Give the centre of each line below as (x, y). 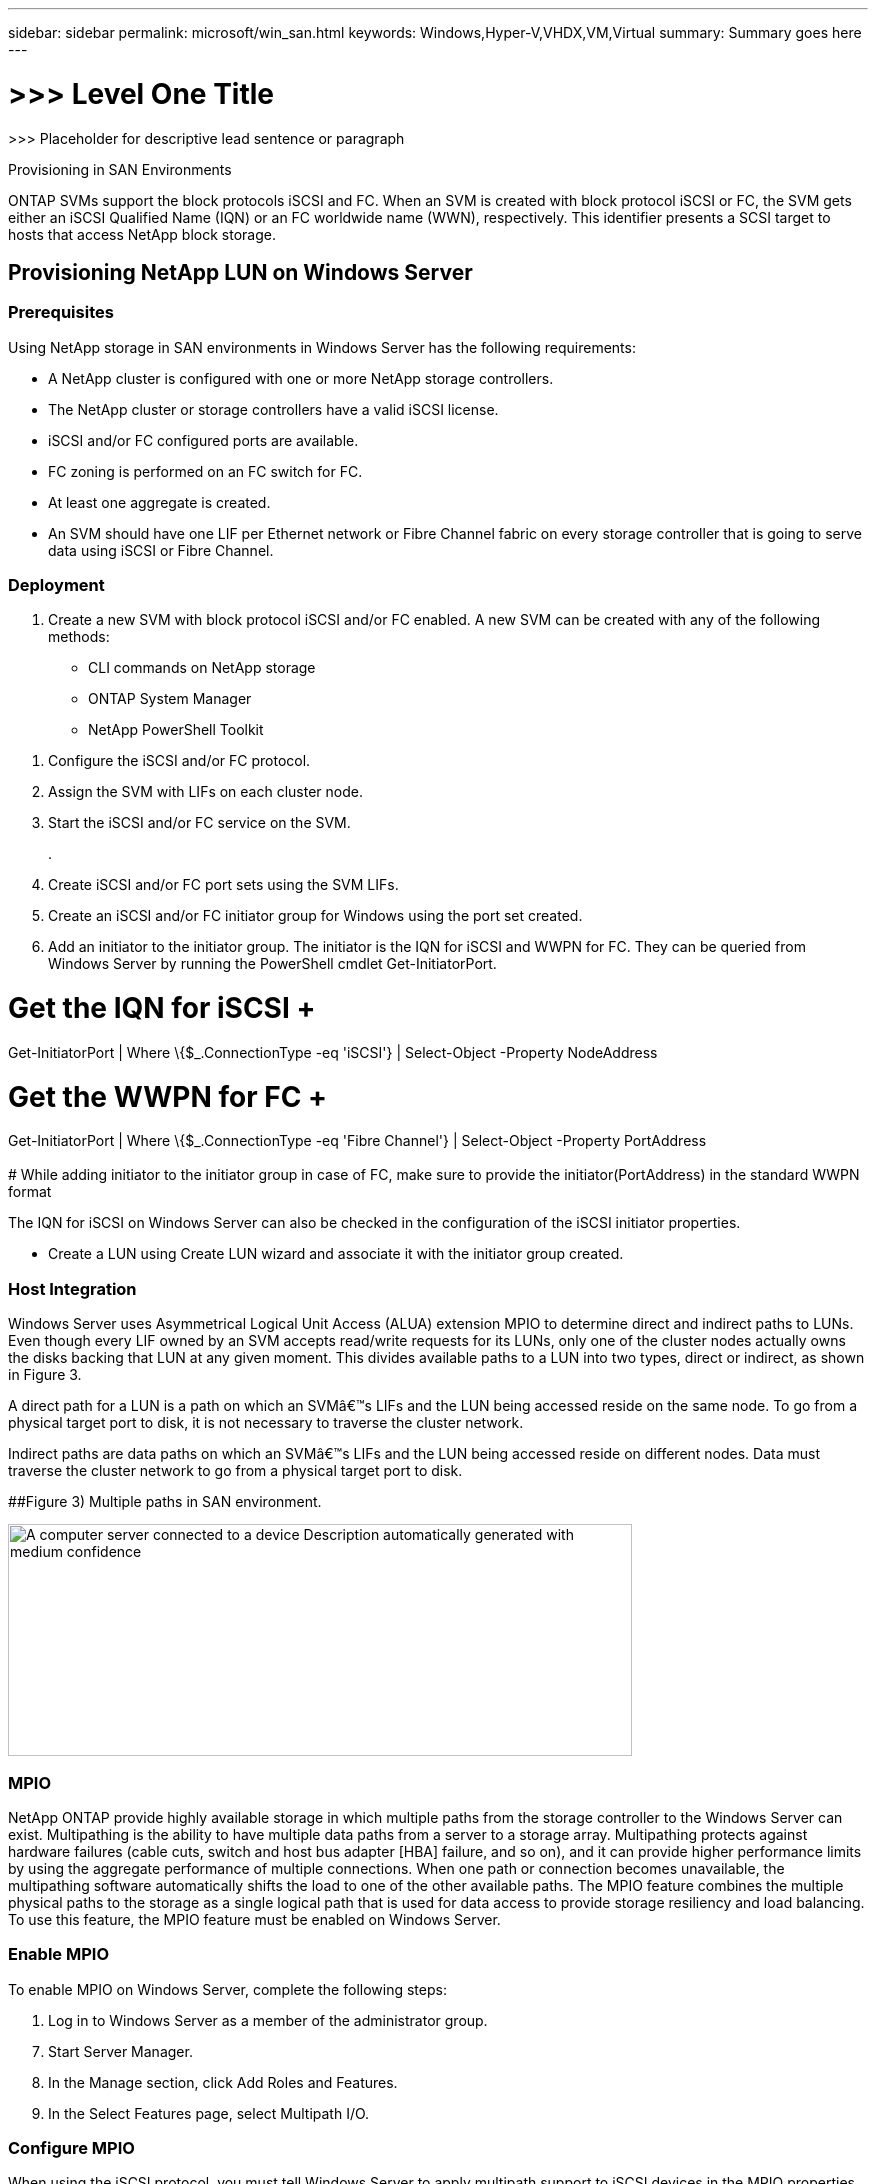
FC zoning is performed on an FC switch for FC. (205, 471)
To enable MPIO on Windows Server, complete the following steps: (227, 1989)
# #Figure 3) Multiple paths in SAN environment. (165, 1502)
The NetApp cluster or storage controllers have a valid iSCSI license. (273, 409)
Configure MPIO (71, 2148)
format (30, 1192)
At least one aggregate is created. (159, 502)
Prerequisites (61, 312)
